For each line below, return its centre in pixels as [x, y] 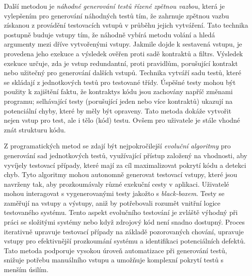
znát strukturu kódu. [35, 129]
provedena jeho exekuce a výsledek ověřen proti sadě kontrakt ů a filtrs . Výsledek [124, 53]
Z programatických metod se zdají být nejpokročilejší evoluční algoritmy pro [117, 146]
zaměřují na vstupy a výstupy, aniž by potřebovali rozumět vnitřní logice [112, 203]
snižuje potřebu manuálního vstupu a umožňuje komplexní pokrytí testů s [114, 260]
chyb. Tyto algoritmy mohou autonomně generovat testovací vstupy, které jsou [121, 174]
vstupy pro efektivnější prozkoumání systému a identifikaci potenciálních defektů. [125, 241]
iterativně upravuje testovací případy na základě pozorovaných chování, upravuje [124, 231]
